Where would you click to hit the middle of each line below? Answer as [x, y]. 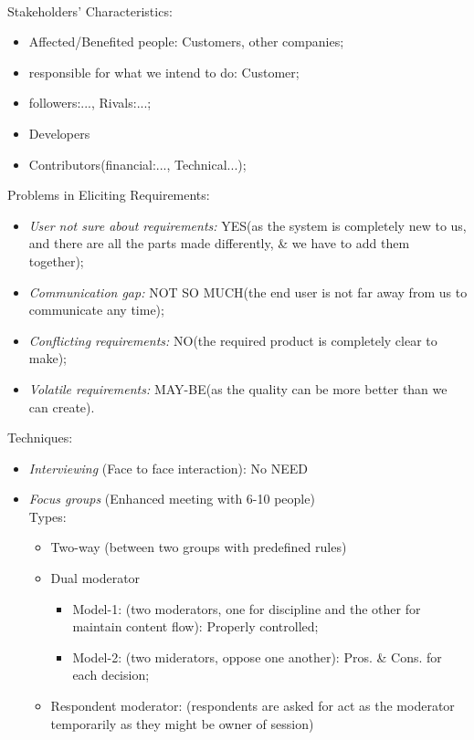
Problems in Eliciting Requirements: [109, 195]
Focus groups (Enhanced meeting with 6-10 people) [172, 499]
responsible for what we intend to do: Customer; [164, 72]
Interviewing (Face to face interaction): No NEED [169, 468]
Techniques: [40, 438]
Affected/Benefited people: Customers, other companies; [186, 42]
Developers [59, 133]
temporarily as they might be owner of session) [182, 723]
